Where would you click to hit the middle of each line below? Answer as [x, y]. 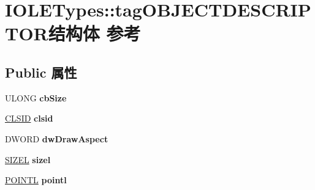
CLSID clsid [29, 118]
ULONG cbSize [36, 97]
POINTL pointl [36, 180]
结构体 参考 [94, 33]
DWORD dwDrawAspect [57, 138]
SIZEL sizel [28, 159]
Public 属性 [41, 72]
